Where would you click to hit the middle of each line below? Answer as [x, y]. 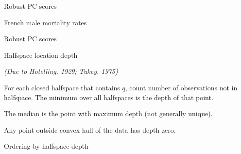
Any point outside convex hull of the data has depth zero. [90, 129]
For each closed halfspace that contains [62, 87]
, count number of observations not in [181, 87]
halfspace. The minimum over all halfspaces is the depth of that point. [109, 97]
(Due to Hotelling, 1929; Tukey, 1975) [61, 71]
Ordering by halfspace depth [46, 146]
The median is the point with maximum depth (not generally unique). [108, 113]
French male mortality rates [45, 22]
